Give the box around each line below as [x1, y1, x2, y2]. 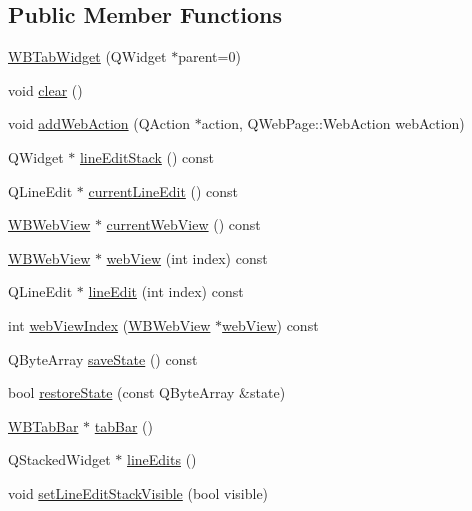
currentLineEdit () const [88, 180, 239, 201]
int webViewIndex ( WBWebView [8, 314, 211, 335]
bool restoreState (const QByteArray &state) [8, 382, 286, 403]
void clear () [8, 79, 83, 100]
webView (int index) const [106, 247, 268, 268]
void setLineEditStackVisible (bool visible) [8, 482, 269, 503]
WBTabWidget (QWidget [8, 46, 167, 67]
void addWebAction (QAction [8, 113, 191, 134]
